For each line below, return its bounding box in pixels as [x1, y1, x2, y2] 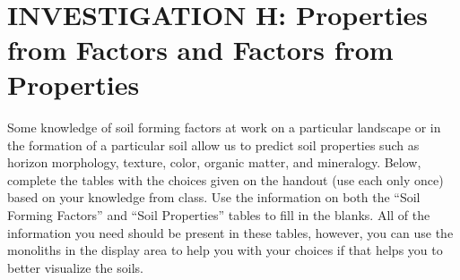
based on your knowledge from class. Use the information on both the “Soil [7, 188, 421, 207]
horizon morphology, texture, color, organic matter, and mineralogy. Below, [7, 153, 421, 172]
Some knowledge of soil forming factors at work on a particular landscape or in [7, 118, 441, 137]
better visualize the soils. [7, 258, 143, 276]
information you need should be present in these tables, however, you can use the [7, 223, 454, 242]
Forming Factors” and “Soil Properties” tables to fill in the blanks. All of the [7, 206, 430, 225]
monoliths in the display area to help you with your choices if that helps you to [7, 241, 443, 259]
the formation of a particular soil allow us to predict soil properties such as [7, 135, 420, 154]
